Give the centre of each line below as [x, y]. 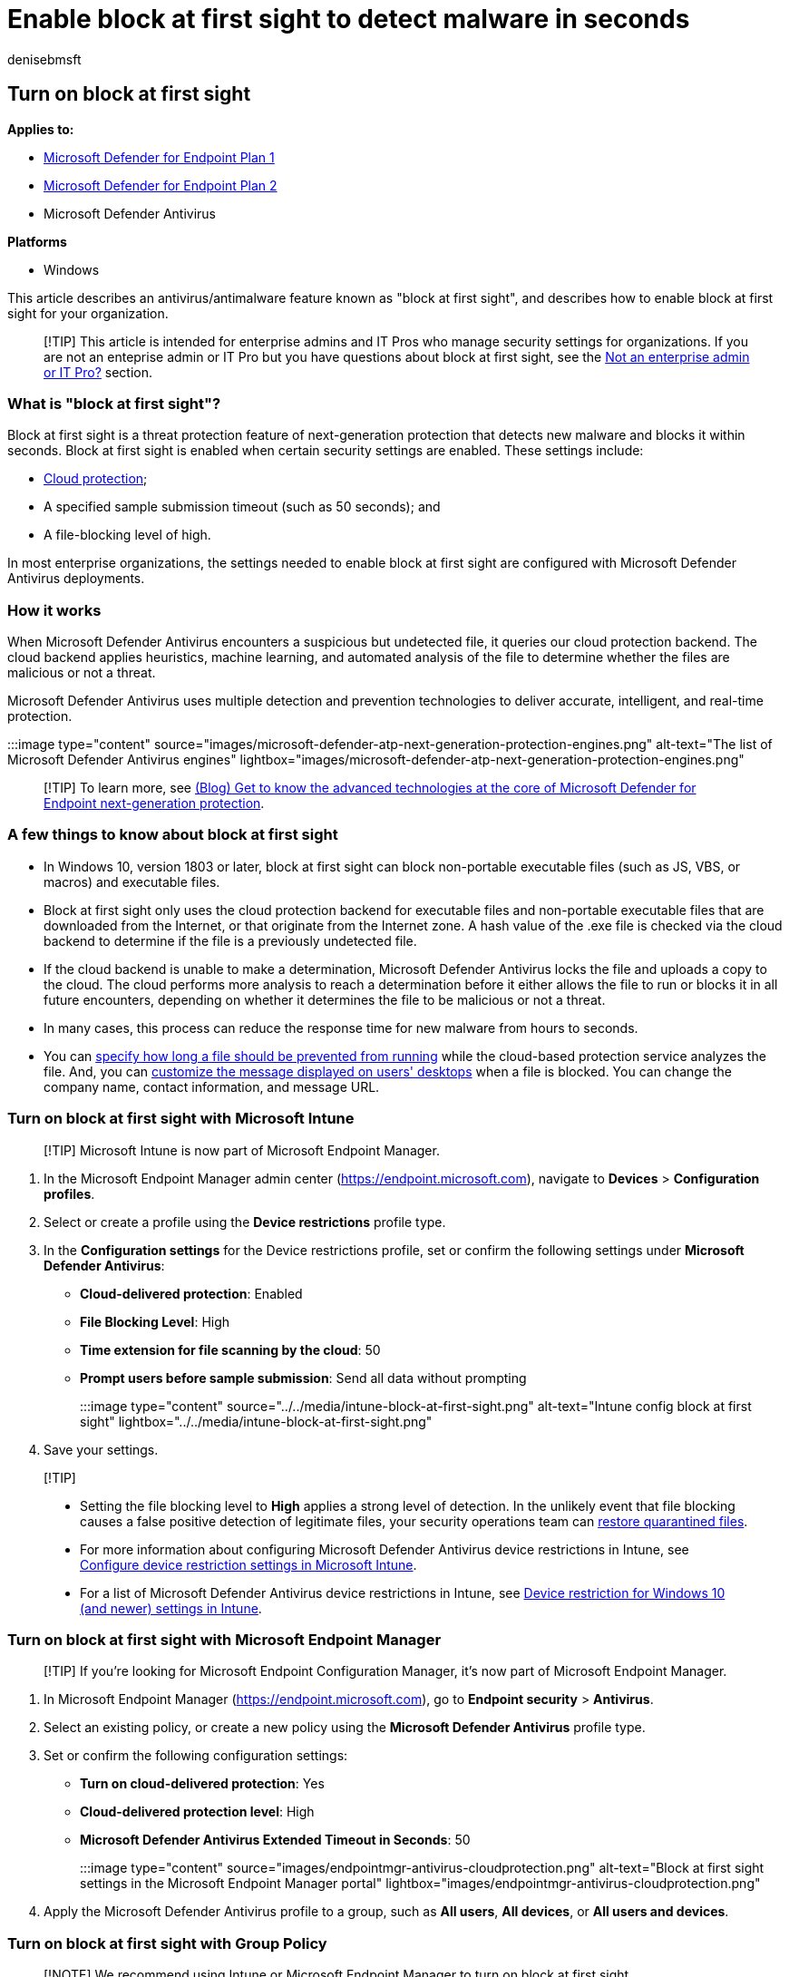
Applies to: [41, 129]
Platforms [37, 241]
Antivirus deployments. [76, 579]
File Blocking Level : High [155, 1321]
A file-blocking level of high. [127, 535]
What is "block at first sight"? [114, 403]
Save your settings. [101, 1449]
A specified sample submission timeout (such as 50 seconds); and [242, 507]
